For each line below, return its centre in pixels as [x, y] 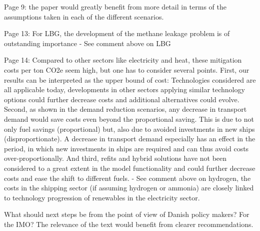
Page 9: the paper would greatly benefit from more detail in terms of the [115, 7]
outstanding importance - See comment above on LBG [87, 43]
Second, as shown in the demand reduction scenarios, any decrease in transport [125, 109]
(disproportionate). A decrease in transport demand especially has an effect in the [130, 139]
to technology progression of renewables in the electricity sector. [102, 197]
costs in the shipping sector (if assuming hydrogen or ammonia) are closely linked [129, 188]
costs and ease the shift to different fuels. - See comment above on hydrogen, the [127, 178]
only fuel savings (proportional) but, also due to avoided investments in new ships [129, 129]
